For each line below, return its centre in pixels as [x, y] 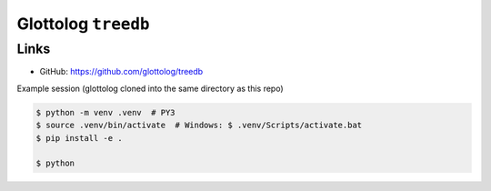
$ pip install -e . [79, 138]
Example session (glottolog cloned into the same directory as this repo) [150, 88]
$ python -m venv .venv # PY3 [106, 112]
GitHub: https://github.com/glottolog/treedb [121, 72]
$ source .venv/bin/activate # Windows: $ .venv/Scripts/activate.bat [199, 126]
